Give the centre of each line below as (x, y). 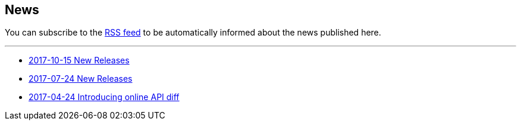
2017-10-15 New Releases (79, 60)
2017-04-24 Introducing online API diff (104, 97)
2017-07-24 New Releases (81, 79)
